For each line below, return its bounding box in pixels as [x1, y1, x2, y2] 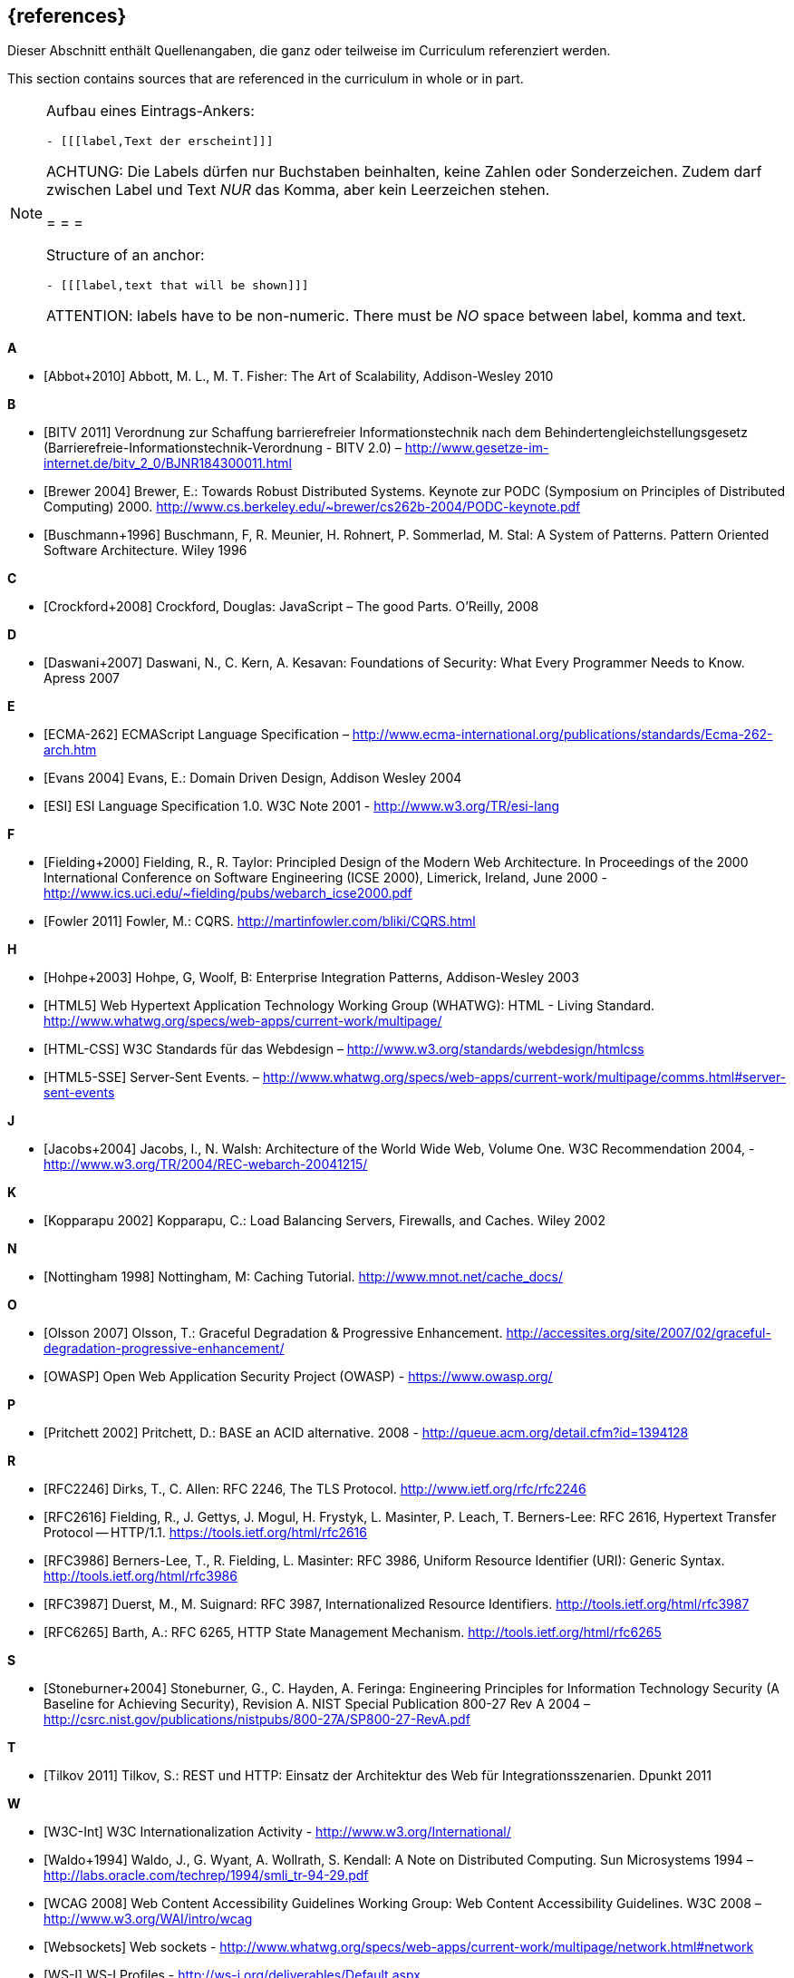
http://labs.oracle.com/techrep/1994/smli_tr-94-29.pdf [44, 1867, 369, 1884]
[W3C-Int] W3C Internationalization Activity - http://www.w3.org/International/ [44, 1824, 511, 1840]
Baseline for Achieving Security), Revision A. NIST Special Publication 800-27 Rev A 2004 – [44, 1696, 590, 1712]
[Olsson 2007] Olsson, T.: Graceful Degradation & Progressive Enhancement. [44, 1325, 503, 1341]
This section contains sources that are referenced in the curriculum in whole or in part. [7, 71, 524, 87]
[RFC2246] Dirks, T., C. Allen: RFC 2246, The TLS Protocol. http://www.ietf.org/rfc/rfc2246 [44, 1481, 586, 1497]
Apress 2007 [44, 670, 120, 687]
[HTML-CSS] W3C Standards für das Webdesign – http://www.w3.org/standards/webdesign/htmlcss [44, 1041, 644, 1057]
